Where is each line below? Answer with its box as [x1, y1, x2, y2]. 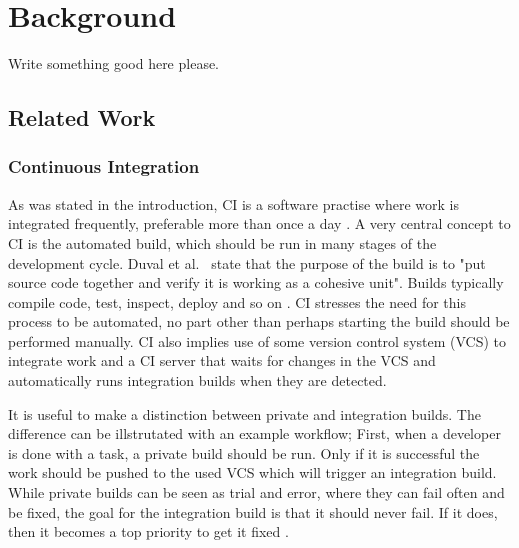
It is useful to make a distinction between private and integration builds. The [8, 403, 481, 424]
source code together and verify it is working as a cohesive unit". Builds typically [8, 272, 504, 293]
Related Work [8, 102, 156, 133]
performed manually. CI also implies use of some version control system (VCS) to [8, 330, 507, 351]
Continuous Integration [8, 154, 200, 179]
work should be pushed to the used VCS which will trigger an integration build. [8, 462, 497, 483]
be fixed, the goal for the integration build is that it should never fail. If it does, [8, 501, 498, 522]
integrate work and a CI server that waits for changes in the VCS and [8, 350, 436, 371]
